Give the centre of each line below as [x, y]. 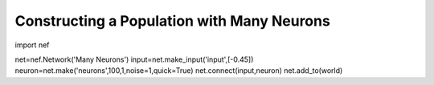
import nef [32, 45]
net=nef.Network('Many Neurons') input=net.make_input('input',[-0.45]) [134, 59]
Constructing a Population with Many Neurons [173, 21]
